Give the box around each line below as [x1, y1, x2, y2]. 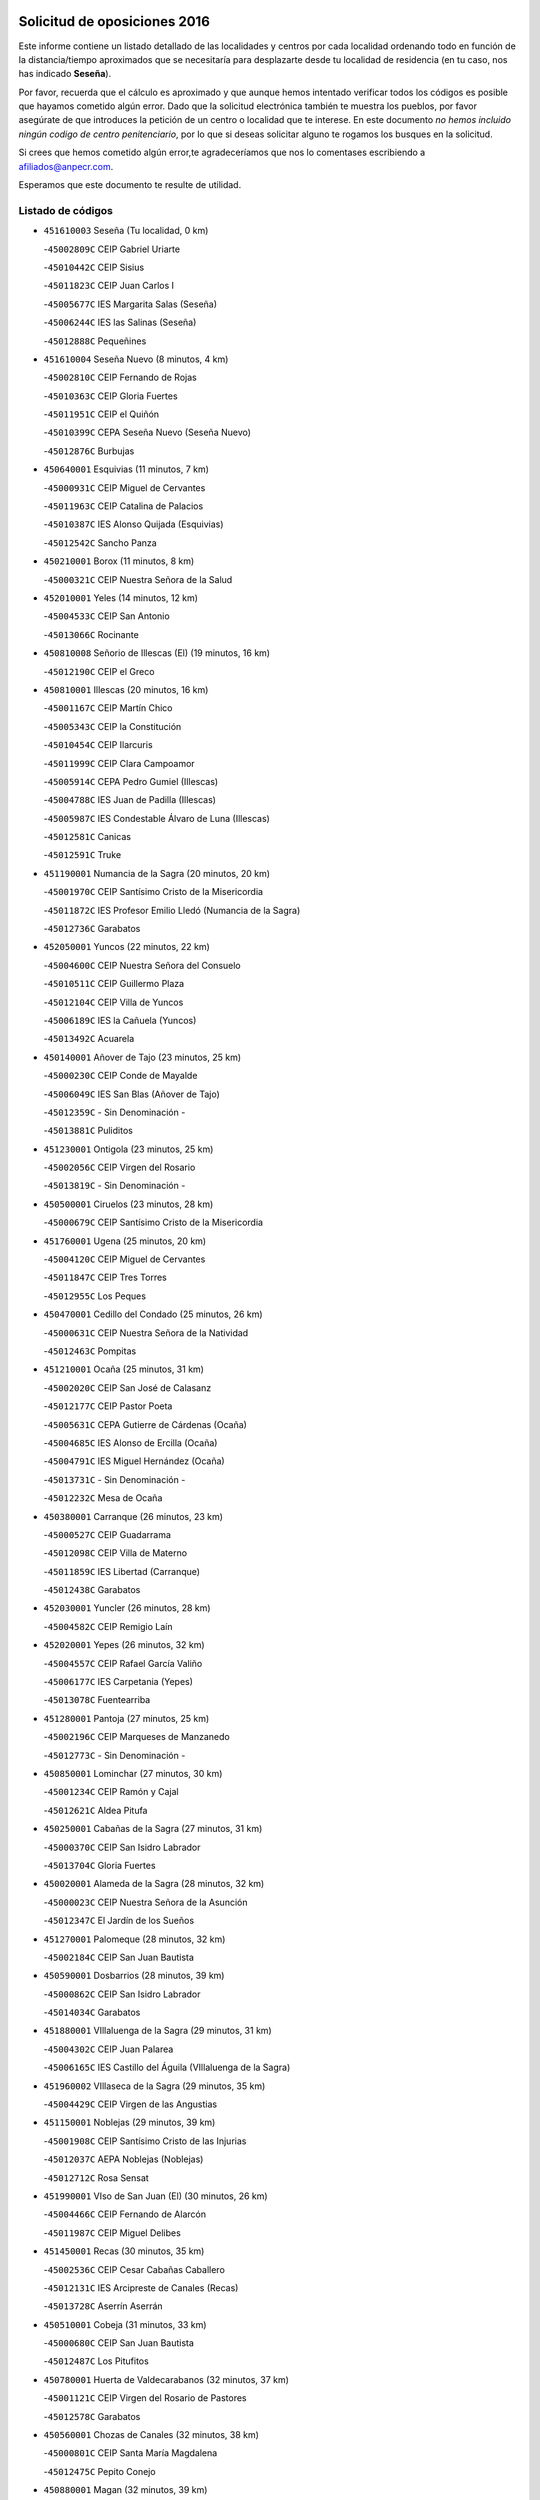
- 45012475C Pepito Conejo [43, 2465, 156, 2477]
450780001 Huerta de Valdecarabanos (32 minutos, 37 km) [43, 2373, 290, 2385]
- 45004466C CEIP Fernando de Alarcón [43, 2208, 207, 2220]
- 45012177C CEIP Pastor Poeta [43, 1400, 173, 1412]
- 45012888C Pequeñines [43, 335, 147, 347]
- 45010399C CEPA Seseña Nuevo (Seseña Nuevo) [43, 426, 252, 439]
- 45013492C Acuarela [43, 1033, 135, 1045]
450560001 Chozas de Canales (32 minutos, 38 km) [43, 2429, 260, 2441]
